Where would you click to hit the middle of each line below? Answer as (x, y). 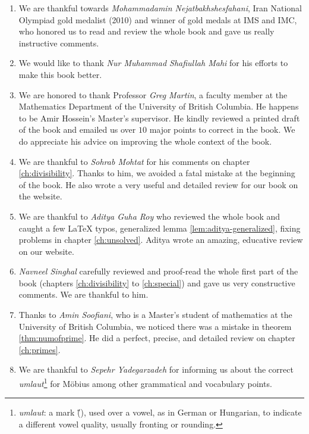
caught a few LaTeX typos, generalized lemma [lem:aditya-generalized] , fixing (160, 228)
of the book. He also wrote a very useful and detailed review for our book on (158, 184)
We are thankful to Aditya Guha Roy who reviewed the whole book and (149, 216)
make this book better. (60, 74)
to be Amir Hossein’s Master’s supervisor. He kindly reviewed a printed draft (159, 118)
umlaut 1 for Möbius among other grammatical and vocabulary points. (145, 383)
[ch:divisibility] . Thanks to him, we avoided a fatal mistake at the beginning (157, 173)
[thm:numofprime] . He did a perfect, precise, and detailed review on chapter (157, 338)
